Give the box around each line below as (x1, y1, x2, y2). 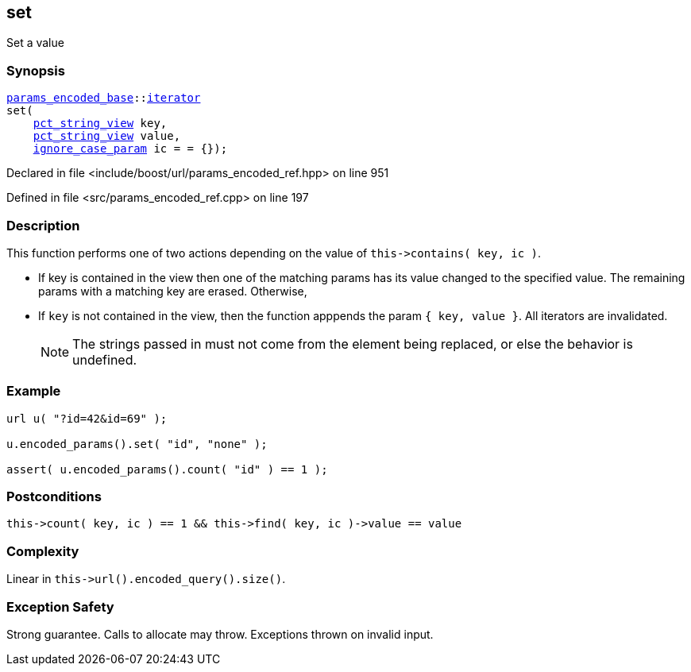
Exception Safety (6, 598, 114, 615)
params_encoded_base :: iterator (6, 91, 201, 105)
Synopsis (6, 62, 65, 79)
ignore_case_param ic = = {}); (33, 142, 228, 156)
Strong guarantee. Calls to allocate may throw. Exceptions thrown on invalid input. (6, 627, 434, 641)
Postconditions (6, 489, 102, 505)
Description (6, 217, 80, 234)
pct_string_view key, (33, 117, 168, 130)
